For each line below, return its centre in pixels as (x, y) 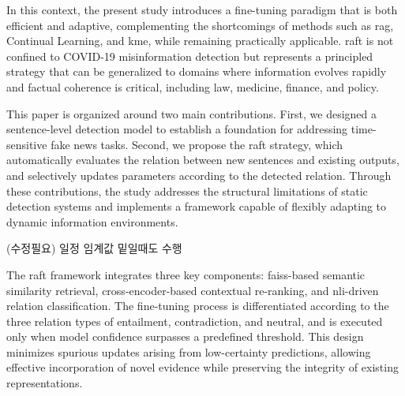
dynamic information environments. (92, 221)
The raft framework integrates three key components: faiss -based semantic (186, 274)
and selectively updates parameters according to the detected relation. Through (199, 175)
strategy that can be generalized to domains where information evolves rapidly (197, 71)
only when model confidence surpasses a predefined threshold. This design (185, 336)
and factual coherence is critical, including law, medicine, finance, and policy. (193, 86)
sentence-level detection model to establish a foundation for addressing (177, 129)
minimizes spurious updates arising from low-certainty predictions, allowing (189, 351)
